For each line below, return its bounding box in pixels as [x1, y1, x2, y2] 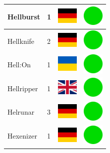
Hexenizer [7, 131, 37, 141]
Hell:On [7, 59, 31, 70]
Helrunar [7, 107, 35, 117]
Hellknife [7, 35, 35, 46]
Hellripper [7, 83, 38, 93]
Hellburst [7, 11, 41, 21]
